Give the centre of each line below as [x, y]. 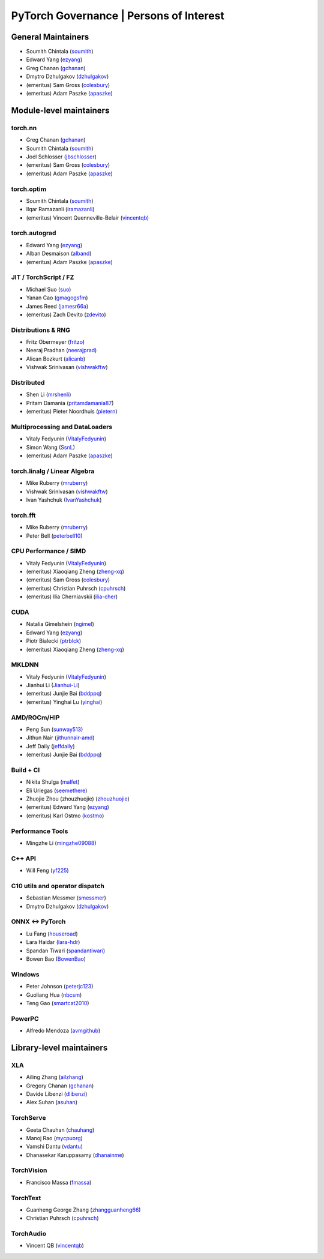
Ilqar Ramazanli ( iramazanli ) [60, 209]
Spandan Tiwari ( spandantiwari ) [66, 951]
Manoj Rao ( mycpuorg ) [55, 1138]
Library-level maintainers [59, 1047]
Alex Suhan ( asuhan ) [52, 1102]
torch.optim [29, 189]
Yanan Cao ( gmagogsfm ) [57, 298]
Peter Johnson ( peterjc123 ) [60, 987]
